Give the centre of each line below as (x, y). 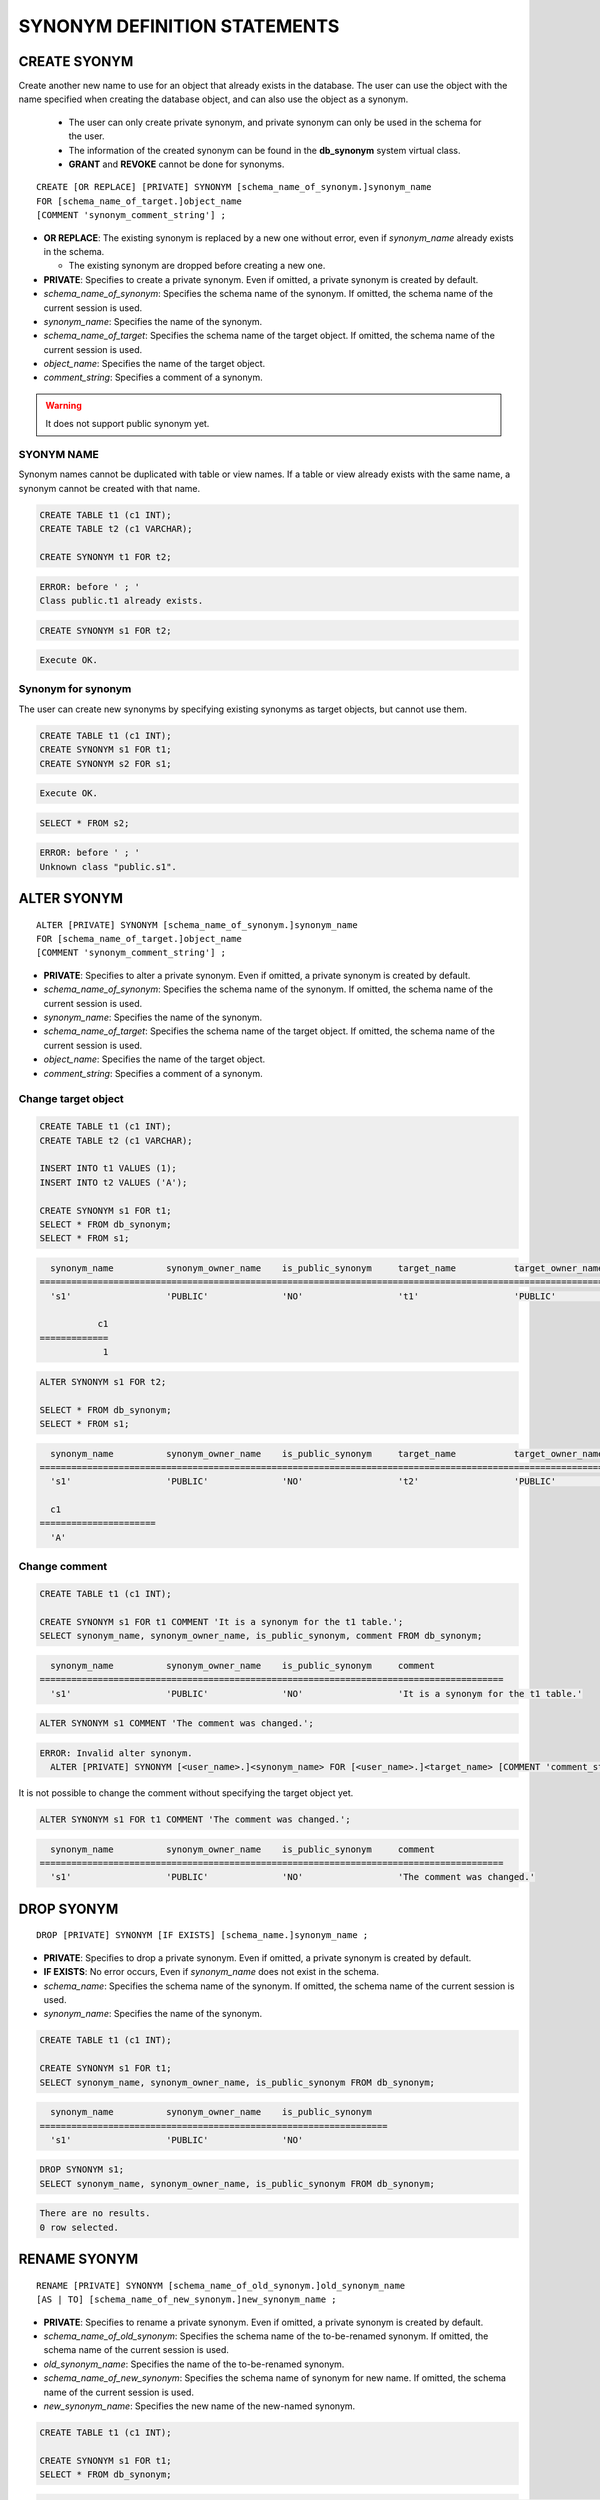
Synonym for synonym (75, 689)
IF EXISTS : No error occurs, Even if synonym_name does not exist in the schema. (211, 1972)
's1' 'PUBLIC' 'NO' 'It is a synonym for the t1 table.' (316, 1693)
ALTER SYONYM (71, 898)
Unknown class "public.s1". (108, 866)
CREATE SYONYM (76, 61)
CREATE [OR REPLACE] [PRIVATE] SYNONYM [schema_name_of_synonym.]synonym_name (234, 187)
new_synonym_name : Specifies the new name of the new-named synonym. (199, 2406)
